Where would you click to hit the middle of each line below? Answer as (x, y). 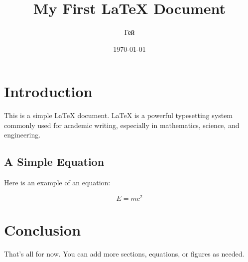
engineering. (22, 135)
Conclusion (43, 230)
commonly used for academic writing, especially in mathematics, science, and (122, 125)
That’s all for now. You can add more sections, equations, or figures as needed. (124, 254)
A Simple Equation (54, 162)
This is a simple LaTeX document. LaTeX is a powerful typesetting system (119, 115)
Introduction (48, 91)
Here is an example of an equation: (57, 183)
